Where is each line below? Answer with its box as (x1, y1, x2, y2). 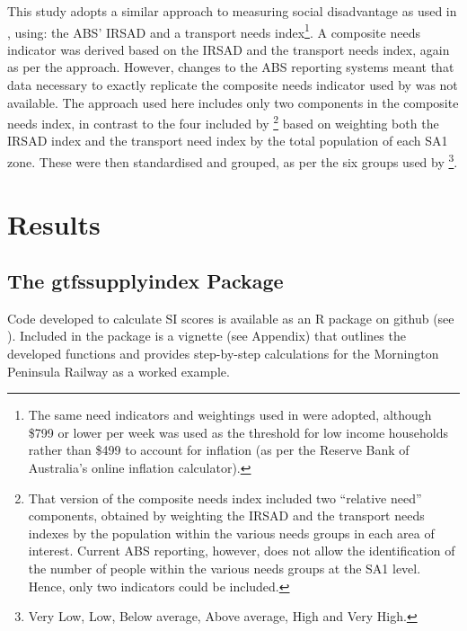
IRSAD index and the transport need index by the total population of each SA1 (7, 131, 448, 150)
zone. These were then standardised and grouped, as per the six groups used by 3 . (7, 150, 458, 171)
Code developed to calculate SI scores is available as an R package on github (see (7, 308, 454, 327)
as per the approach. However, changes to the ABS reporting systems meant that (7, 58, 454, 76)
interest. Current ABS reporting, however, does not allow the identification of (28, 541, 455, 560)
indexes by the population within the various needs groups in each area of (28, 523, 435, 542)
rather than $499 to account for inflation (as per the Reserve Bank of (28, 440, 410, 459)
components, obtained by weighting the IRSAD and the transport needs (28, 506, 425, 525)
